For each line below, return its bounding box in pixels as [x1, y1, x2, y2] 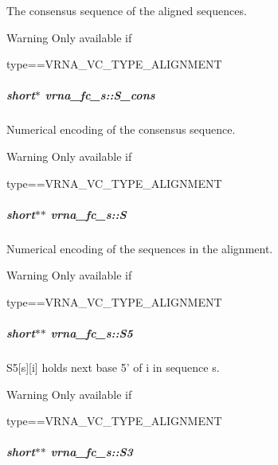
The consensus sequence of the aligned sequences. [6, 2, 247, 18]
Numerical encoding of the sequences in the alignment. [6, 240, 273, 256]
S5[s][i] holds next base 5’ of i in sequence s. [6, 359, 220, 376]
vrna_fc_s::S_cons [45, 87, 155, 104]
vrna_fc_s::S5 [50, 325, 133, 342]
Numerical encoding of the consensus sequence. [6, 121, 236, 138]
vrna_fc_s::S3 [50, 444, 133, 460]
